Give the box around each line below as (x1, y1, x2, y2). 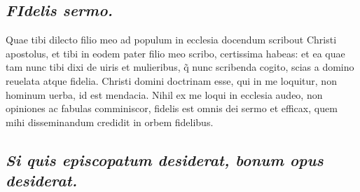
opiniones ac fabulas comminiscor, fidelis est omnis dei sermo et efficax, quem (6, 101, 338, 116)
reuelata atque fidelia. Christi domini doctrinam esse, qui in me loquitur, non (6, 73, 337, 88)
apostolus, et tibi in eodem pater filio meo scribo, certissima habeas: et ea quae (6, 46, 345, 60)
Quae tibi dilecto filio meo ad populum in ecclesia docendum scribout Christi (6, 32, 337, 47)
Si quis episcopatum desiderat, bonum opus (6, 149, 324, 170)
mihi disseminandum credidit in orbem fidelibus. (6, 114, 214, 129)
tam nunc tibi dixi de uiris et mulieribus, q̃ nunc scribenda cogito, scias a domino (6, 60, 354, 74)
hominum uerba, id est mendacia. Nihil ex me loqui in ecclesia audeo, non (6, 87, 323, 102)
